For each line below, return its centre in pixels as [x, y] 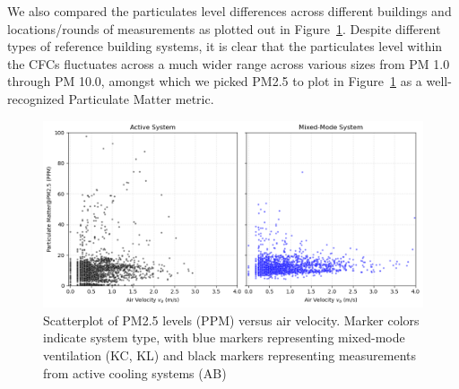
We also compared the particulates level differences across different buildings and [229, 11]
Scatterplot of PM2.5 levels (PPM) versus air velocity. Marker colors [231, 320]
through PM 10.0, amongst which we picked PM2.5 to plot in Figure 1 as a [215, 81]
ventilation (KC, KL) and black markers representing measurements [230, 354]
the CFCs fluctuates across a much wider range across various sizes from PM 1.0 [229, 63]
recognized [36, 98]
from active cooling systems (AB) [135, 372]
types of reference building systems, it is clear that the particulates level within [225, 46]
